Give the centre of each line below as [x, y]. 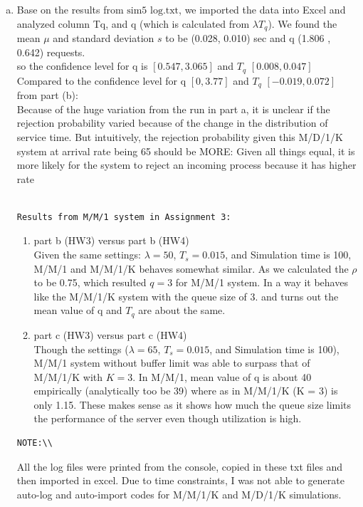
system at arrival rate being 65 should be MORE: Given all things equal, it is [186, 151]
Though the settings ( [81, 349]
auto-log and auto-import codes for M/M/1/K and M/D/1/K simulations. [179, 494]
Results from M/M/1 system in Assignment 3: [124, 217]
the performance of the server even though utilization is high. [168, 418]
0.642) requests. [51, 52]
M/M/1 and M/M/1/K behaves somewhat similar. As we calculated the [191, 268]
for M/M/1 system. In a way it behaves [262, 282]
